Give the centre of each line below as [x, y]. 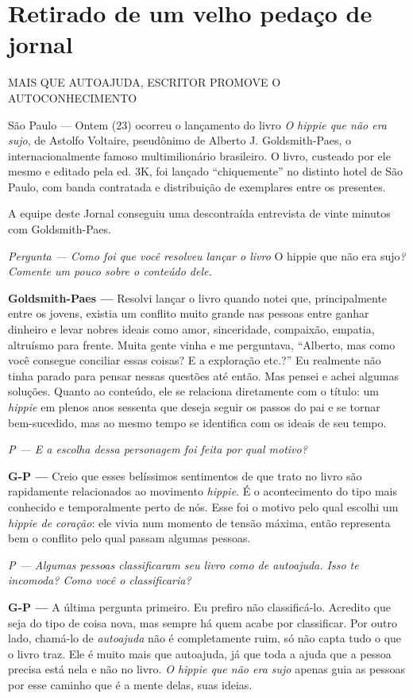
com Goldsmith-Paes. [60, 229]
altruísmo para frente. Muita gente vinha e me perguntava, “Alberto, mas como [202, 344]
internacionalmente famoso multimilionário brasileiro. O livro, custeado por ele [199, 155]
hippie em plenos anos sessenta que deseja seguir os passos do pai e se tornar [194, 407]
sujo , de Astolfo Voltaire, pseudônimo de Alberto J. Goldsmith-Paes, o [179, 140]
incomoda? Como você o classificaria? [100, 580]
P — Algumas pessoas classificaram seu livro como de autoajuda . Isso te [183, 564]
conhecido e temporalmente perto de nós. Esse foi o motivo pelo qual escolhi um [203, 506]
